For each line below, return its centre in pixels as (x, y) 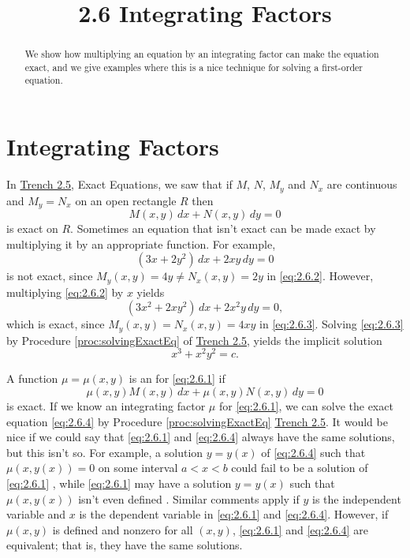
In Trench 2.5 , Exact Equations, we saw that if (119, 184)
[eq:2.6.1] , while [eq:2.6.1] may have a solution (119, 483)
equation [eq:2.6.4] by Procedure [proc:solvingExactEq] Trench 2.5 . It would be (197, 421)
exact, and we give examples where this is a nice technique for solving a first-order (194, 67)
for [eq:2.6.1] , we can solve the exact (306, 405)
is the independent (356, 498)
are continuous (362, 184)
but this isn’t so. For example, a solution (105, 452)
